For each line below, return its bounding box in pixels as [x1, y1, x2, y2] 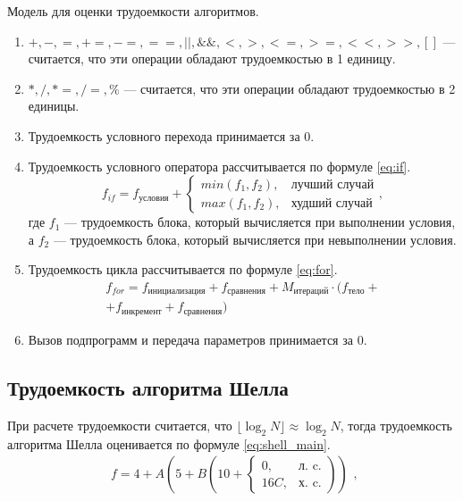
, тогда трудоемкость [340, 415, 452, 434]
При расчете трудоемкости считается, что [7, 415, 232, 434]
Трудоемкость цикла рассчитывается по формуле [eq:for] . [28, 260, 338, 279]
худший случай [290, 196, 373, 210]
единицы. [28, 96, 80, 115]
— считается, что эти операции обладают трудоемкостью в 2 [123, 79, 456, 97]
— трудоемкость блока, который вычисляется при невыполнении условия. [53, 230, 457, 248]
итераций [293, 287, 329, 296]
